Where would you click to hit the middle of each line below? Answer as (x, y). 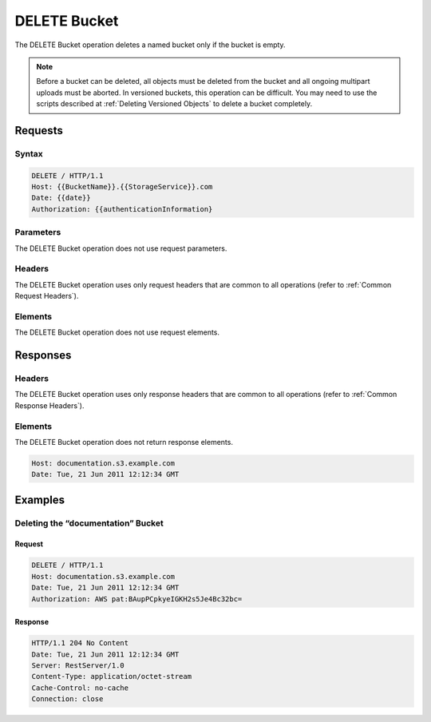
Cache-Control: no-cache (80, 688)
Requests (39, 131)
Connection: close (67, 699)
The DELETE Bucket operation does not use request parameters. (121, 248)
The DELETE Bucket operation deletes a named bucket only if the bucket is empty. (150, 45)
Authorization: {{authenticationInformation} (122, 209)
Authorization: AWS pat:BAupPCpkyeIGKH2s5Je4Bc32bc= (137, 599)
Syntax (29, 153)
